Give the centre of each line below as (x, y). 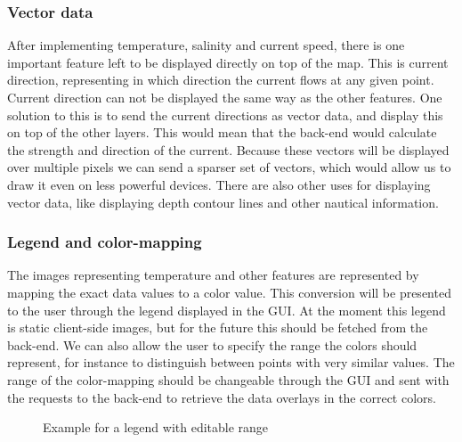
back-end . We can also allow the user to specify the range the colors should (212, 344)
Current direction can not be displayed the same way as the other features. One (225, 97)
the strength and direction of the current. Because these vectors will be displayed (228, 149)
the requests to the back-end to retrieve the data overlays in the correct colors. (222, 397)
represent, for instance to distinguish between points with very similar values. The (231, 362)
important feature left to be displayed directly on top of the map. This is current (228, 62)
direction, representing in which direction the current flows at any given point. (221, 80)
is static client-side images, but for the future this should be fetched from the (218, 327)
